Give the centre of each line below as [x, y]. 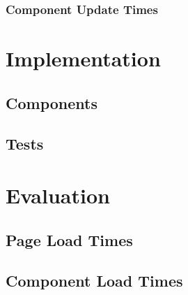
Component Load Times [94, 281]
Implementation [83, 58]
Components [52, 102]
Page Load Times [69, 239]
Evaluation [58, 195]
